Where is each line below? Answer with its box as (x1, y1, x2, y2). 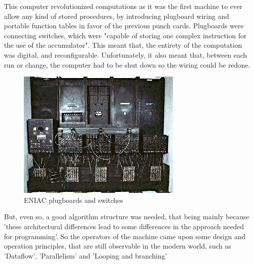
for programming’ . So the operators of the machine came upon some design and (4, 231, 246, 241)
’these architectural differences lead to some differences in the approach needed (4, 221, 244, 231)
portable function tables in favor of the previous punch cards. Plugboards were (4, 20, 244, 31)
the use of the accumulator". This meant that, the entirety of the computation (4, 40, 242, 50)
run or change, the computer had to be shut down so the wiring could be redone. (4, 59, 251, 70)
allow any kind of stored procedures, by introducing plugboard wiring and (4, 10, 229, 21)
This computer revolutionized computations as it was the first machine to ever (4, 1, 243, 11)
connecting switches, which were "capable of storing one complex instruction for (4, 30, 247, 40)
